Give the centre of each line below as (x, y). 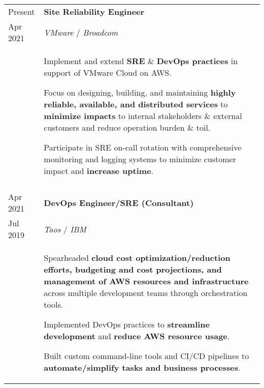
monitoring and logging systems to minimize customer (140, 159)
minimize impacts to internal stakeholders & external (143, 116)
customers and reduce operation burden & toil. (127, 127)
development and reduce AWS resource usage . (137, 336)
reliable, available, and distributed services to (136, 104)
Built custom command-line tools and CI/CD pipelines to (146, 356)
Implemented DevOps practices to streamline (127, 324)
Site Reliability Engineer (94, 11)
